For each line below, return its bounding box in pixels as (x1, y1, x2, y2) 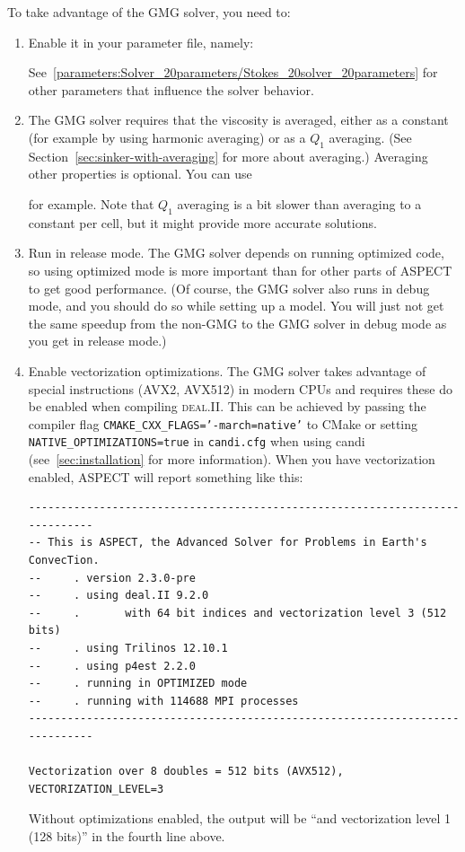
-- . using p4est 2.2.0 (28, 659, 196, 672)
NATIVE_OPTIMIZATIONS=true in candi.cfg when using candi (28, 432, 365, 451)
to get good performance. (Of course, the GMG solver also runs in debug (28, 278, 430, 297)
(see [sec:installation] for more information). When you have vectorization (28, 450, 435, 468)
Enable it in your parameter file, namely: (28, 32, 254, 51)
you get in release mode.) (28, 331, 167, 350)
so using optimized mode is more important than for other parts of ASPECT (28, 260, 452, 279)
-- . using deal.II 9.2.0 (28, 589, 209, 602)
